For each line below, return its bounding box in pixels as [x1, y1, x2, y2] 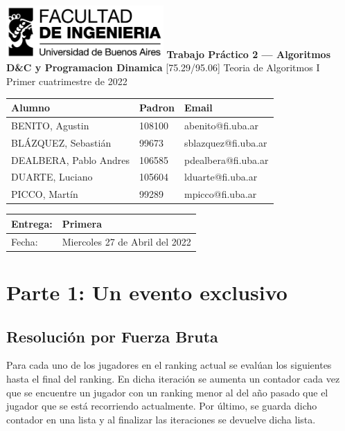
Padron [139, 100, 175, 115]
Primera [62, 216, 103, 230]
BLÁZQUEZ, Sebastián [11, 135, 112, 149]
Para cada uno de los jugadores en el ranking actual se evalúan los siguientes [6, 358, 332, 372]
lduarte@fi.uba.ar [184, 169, 258, 184]
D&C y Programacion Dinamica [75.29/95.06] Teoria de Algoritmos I [6, 60, 320, 75]
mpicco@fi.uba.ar [184, 187, 257, 201]
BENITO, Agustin [11, 118, 89, 132]
